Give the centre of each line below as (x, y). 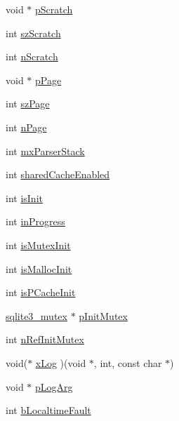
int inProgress (35, 221)
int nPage (26, 127)
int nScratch (32, 56)
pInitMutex (103, 315)
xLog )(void (61, 362)
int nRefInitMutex (45, 339)
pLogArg (54, 386)
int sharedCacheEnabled (58, 174)
